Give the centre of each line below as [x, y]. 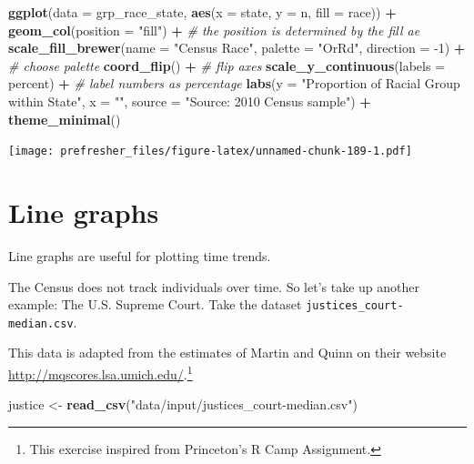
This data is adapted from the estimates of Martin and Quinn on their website [227, 353]
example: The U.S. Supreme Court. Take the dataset [155, 304]
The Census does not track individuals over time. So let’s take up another [214, 286]
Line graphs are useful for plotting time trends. [140, 255]
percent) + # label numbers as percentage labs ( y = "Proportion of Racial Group [234, 83]
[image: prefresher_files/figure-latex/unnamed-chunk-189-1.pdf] [210, 151]
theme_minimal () [65, 119]
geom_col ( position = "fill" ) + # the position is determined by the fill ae [214, 30]
